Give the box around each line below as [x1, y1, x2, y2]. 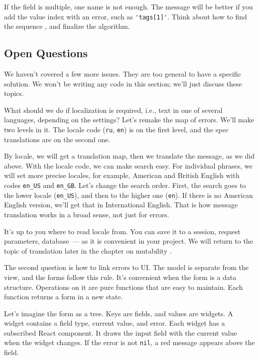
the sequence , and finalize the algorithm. [4, 21, 130, 31]
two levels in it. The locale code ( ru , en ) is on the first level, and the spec [4, 124, 229, 135]
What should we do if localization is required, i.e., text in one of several [4, 104, 223, 115]
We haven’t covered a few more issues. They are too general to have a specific [4, 69, 241, 79]
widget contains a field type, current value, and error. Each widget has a [4, 318, 225, 328]
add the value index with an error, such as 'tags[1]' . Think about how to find [4, 11, 247, 21]
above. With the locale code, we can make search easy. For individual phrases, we [4, 160, 253, 171]
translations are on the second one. [4, 134, 111, 144]
